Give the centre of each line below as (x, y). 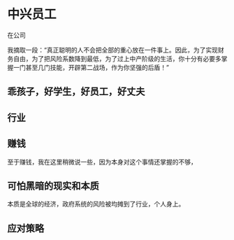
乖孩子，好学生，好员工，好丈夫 (76, 92)
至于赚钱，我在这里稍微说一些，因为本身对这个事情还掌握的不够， (102, 162)
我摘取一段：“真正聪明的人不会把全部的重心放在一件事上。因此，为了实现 (113, 50)
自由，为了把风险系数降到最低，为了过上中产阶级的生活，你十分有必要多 (117, 58)
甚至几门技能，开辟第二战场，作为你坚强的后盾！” (97, 67)
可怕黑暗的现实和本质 (53, 186)
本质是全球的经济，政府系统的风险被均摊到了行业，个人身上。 (96, 204)
